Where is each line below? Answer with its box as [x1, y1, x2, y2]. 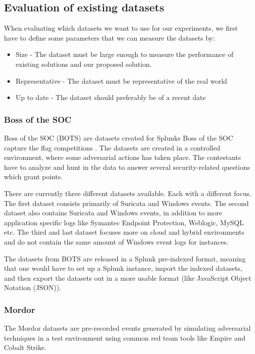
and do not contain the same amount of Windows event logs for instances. [4, 236, 229, 247]
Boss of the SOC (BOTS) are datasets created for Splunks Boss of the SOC [4, 132, 233, 143]
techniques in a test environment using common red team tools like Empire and [4, 332, 246, 343]
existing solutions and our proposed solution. [15, 58, 152, 69]
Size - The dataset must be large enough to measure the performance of [15, 49, 234, 59]
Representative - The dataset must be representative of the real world [15, 75, 227, 86]
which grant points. [4, 171, 63, 182]
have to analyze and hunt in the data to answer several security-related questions [4, 161, 250, 172]
